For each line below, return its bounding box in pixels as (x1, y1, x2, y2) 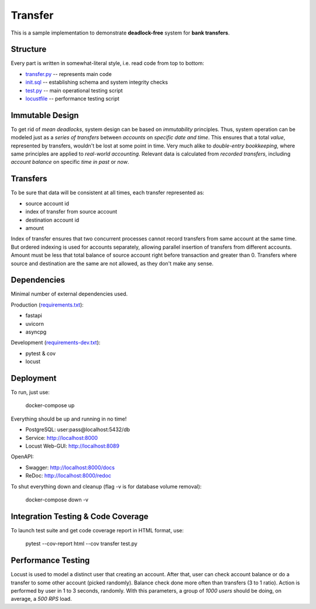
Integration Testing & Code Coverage (11, 511, 149, 521)
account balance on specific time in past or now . (11, 159, 129, 166)
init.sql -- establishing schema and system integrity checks (25, 79, 168, 86)
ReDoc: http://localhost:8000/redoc (25, 472, 111, 479)
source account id (25, 199, 70, 207)
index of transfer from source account (25, 208, 118, 215)
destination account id (25, 216, 80, 223)
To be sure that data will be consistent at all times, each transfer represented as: (11, 189, 205, 196)
